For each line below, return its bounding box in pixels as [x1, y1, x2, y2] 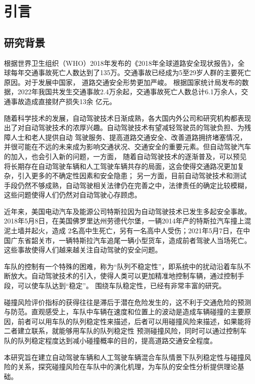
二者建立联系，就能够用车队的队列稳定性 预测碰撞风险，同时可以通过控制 [4, 326, 240, 336]
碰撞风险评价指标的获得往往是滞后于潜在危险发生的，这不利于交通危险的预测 [4, 297, 251, 307]
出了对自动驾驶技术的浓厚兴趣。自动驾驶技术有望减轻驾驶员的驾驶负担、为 [4, 122, 244, 133]
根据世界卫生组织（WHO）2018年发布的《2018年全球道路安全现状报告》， [4, 57, 238, 68]
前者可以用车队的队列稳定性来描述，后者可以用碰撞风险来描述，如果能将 [17, 316, 251, 326]
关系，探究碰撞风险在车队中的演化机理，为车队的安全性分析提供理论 [17, 361, 237, 372]
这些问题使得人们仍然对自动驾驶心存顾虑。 [4, 190, 141, 200]
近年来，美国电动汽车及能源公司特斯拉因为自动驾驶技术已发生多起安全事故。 [4, 206, 251, 216]
